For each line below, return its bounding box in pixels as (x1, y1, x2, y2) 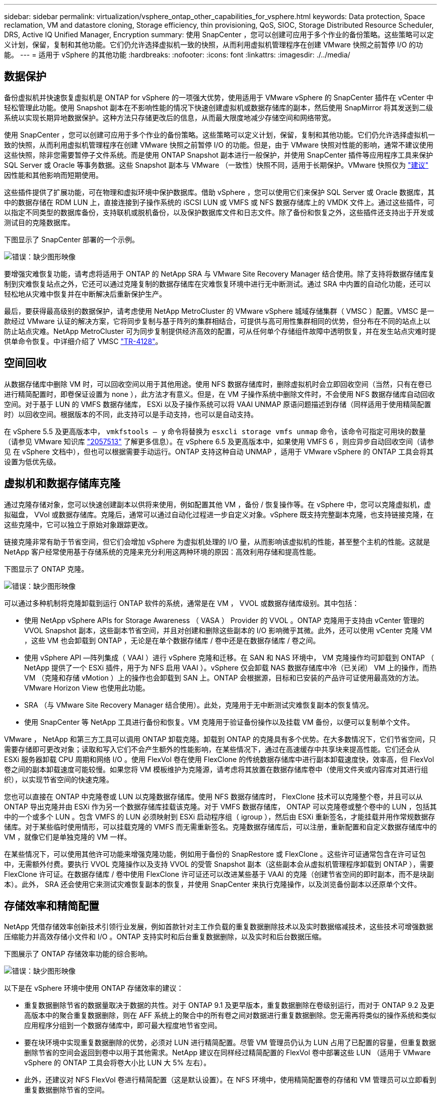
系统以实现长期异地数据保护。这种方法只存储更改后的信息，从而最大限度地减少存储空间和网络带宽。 (4, 113, 335, 122)
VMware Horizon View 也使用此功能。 (24, 683, 150, 692)
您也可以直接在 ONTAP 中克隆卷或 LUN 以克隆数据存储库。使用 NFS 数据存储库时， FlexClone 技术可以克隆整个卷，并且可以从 (4, 792, 423, 801)
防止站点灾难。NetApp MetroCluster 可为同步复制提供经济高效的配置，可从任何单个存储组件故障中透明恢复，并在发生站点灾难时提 (4, 326, 436, 335)
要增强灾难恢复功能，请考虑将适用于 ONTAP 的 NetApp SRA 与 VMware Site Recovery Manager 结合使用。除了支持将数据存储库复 (4, 269, 435, 278)
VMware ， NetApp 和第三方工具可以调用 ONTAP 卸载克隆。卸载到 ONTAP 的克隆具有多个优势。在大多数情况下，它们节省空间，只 (4, 734, 436, 743)
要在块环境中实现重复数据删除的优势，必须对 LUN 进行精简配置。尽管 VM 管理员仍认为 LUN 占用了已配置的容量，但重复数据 (24, 1038, 436, 1047)
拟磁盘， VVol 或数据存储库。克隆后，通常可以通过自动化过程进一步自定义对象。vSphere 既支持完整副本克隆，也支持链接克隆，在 (4, 510, 434, 519)
